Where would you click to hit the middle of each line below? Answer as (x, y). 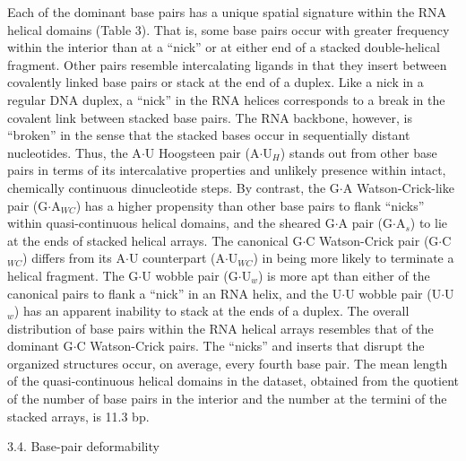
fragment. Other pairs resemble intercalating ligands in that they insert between (227, 64)
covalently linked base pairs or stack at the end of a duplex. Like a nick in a (216, 82)
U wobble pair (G (190, 275)
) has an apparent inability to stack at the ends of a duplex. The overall (211, 311)
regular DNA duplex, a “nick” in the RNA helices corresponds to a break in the (226, 99)
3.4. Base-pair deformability (83, 446)
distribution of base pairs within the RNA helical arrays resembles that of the (220, 328)
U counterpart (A (177, 258)
